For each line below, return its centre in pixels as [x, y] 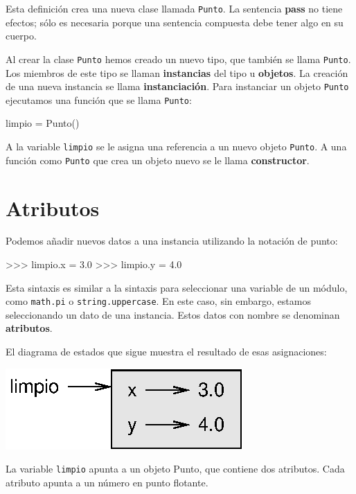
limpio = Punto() [43, 123]
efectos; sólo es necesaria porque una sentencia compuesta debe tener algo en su [175, 22]
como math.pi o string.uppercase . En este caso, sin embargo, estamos [158, 301]
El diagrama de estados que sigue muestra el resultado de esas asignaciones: [166, 352]
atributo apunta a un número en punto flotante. [107, 482]
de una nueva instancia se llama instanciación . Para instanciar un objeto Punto [177, 86]
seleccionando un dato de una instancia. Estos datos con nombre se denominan [173, 314]
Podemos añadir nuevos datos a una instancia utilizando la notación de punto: [172, 241]
